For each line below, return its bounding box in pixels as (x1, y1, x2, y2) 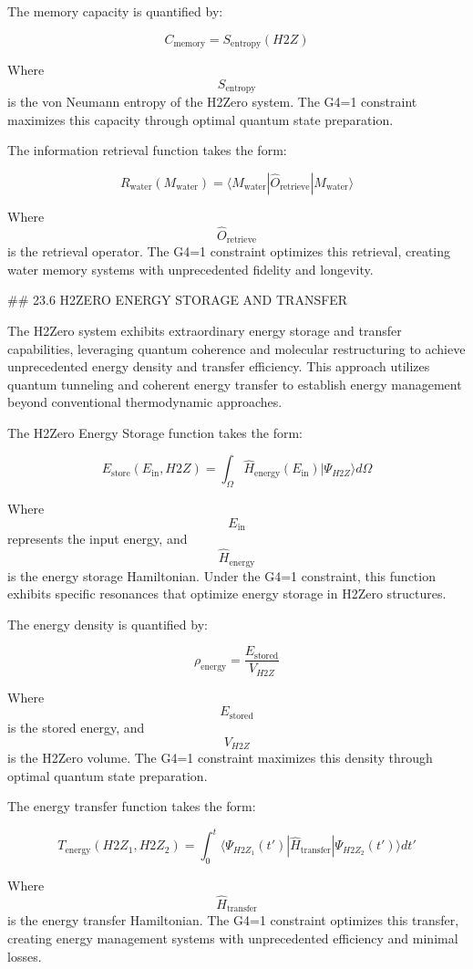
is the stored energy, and (7, 717, 145, 736)
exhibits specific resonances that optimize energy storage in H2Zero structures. (7, 584, 447, 603)
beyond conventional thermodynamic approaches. (7, 392, 283, 412)
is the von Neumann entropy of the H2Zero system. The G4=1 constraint (7, 92, 417, 111)
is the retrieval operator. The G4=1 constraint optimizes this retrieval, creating (7, 242, 451, 261)
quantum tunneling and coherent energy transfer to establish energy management (7, 374, 462, 393)
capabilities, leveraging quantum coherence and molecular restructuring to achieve (7, 339, 466, 358)
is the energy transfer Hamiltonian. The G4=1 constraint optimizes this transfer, (7, 911, 459, 930)
